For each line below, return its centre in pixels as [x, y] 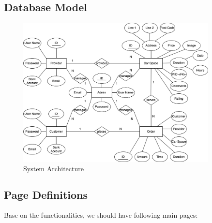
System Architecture [53, 169]
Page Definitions [46, 195]
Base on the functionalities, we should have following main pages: [101, 215]
